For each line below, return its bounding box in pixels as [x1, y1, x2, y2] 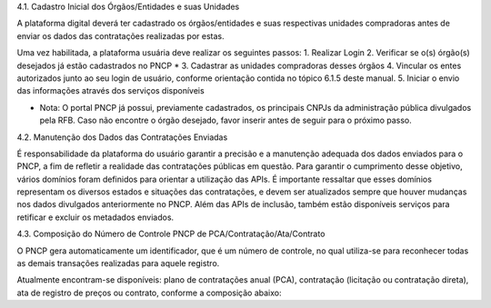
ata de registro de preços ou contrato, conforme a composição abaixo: [16, 287, 282, 298]
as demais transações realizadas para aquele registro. [16, 258, 220, 269]
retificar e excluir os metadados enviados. [16, 212, 175, 223]
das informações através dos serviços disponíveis [16, 85, 205, 96]
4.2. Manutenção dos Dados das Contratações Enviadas [16, 132, 228, 143]
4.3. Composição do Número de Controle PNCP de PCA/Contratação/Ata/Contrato [16, 228, 326, 240]
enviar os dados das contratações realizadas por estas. [16, 30, 225, 41]
